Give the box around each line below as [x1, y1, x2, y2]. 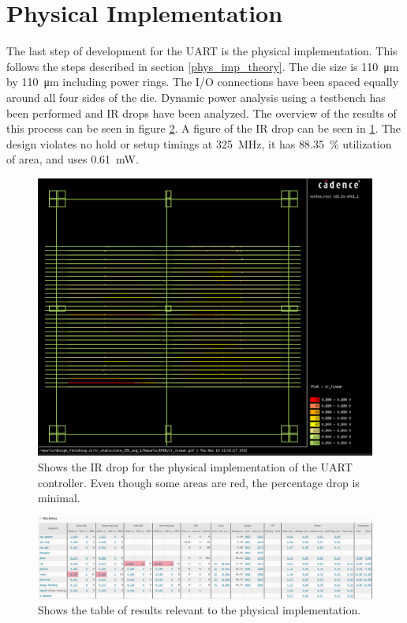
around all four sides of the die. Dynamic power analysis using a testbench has [6, 88, 386, 105]
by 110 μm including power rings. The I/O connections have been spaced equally [6, 73, 399, 90]
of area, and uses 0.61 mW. [6, 151, 139, 167]
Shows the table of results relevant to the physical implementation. [38, 602, 361, 618]
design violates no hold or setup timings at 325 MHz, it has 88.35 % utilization [6, 135, 392, 152]
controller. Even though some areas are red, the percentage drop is [38, 474, 360, 490]
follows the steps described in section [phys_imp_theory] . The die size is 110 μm [6, 58, 399, 74]
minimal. [38, 490, 80, 506]
